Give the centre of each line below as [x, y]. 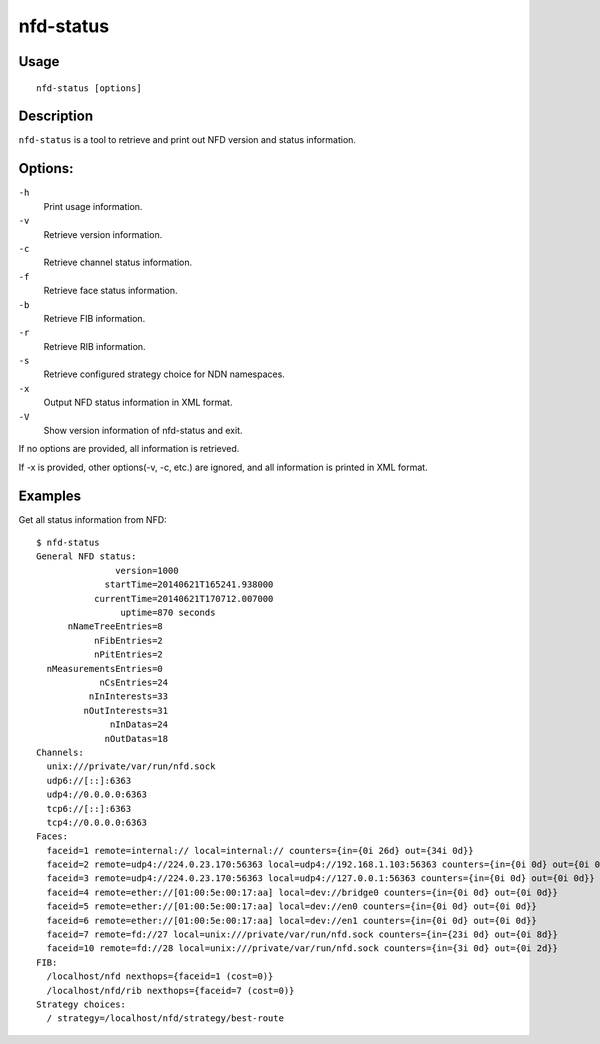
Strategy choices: [81, 1004]
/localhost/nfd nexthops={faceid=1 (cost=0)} [160, 976]
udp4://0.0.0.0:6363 [97, 794]
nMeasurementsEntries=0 [105, 668]
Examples [50, 495]
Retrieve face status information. [111, 291]
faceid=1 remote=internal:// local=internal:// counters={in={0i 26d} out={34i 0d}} [260, 850]
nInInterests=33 [128, 696]
